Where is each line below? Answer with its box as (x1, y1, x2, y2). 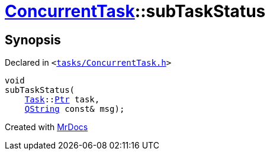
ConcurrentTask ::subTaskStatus (5, 1, 266, 21)
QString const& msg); (24, 104, 125, 114)
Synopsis (5, 32, 61, 47)
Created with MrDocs (5, 122, 88, 133)
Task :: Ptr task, (24, 95, 100, 105)
